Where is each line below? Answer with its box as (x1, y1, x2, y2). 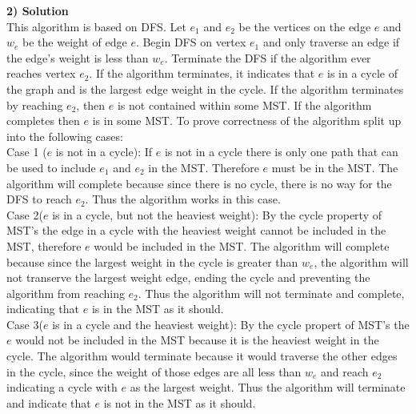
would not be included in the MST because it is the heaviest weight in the (15, 332, 379, 348)
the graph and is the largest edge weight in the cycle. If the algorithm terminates (6, 80, 404, 97)
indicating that (6, 300, 80, 317)
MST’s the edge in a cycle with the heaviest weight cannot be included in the (6, 222, 386, 239)
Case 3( (6, 316, 43, 332)
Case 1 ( (6, 143, 47, 160)
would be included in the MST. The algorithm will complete (94, 237, 390, 254)
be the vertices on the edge (238, 18, 371, 34)
